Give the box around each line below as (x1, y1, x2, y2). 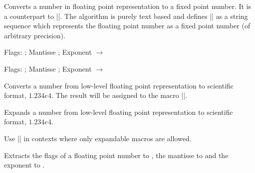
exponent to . (4, 160, 45, 170)
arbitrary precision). (4, 30, 65, 40)
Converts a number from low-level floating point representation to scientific (4, 80, 234, 90)
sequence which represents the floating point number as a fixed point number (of (4, 20, 251, 31)
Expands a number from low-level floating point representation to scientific (4, 106, 233, 117)
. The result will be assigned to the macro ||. (51, 90, 187, 100)
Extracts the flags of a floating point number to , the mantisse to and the (4, 150, 229, 160)
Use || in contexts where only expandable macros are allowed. (4, 133, 192, 143)
